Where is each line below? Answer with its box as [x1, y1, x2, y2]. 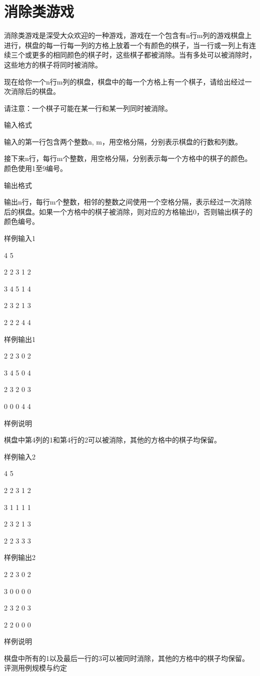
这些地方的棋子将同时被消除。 [4, 59, 102, 69]
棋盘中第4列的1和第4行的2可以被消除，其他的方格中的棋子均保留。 [4, 434, 221, 445]
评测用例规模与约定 [4, 662, 67, 673]
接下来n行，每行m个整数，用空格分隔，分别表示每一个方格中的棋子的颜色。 [4, 153, 252, 163]
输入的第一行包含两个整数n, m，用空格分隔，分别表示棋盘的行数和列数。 [4, 136, 242, 146]
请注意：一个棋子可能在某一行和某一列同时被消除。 [4, 102, 172, 113]
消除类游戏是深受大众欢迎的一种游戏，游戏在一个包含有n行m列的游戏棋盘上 [4, 30, 252, 40]
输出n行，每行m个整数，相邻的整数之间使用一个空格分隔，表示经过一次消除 [4, 196, 252, 207]
